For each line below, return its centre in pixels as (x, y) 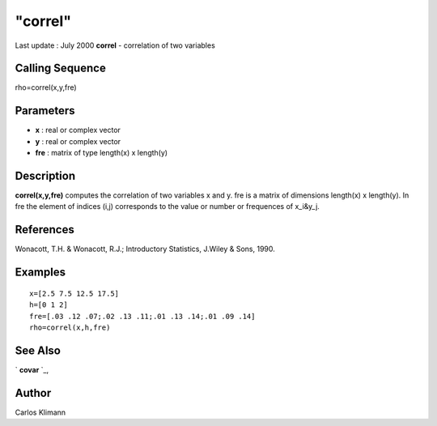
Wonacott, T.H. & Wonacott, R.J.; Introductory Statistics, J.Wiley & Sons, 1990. (145, 249)
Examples (40, 273)
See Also (38, 350)
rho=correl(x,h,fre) (70, 327)
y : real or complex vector (78, 141)
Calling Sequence (61, 68)
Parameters (45, 111)
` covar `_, (32, 369)
